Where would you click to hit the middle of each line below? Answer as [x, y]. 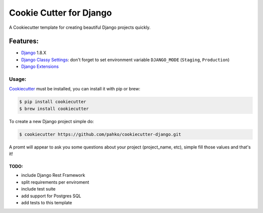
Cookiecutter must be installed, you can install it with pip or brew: [75, 89]
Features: [24, 41]
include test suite [38, 189]
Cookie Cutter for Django [60, 13]
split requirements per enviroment [55, 182]
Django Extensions [40, 66]
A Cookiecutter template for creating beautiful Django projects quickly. [80, 27]
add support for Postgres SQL [51, 196]
